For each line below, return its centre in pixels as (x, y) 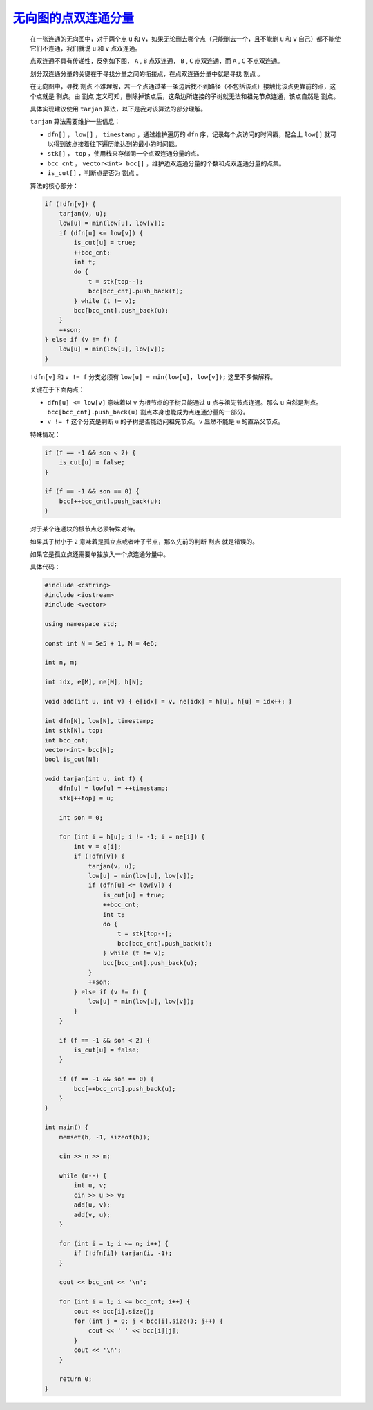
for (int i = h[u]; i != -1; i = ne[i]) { (132, 837)
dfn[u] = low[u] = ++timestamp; (114, 788)
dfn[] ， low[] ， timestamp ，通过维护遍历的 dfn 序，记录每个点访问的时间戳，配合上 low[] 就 (189, 134)
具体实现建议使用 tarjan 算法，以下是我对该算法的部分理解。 (118, 109)
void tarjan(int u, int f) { (94, 779)
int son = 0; (81, 817)
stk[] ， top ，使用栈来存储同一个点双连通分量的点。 (125, 154)
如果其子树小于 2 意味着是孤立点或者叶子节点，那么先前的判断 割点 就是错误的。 (144, 541)
